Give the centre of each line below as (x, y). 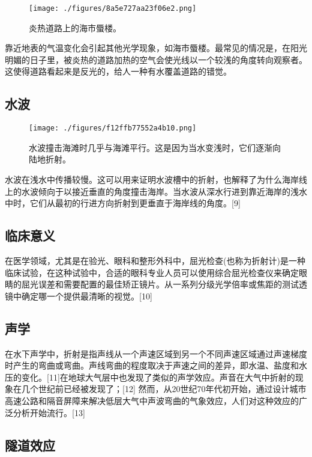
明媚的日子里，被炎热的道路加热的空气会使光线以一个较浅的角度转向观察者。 (156, 59)
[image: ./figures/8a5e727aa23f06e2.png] (113, 8)
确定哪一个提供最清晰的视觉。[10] (87, 296)
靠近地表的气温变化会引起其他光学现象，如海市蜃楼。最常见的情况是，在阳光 (156, 48)
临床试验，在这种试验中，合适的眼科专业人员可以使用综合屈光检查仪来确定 (152, 272)
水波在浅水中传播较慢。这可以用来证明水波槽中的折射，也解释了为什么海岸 (152, 179)
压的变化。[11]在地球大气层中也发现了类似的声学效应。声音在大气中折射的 (150, 377)
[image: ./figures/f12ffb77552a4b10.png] (113, 128)
